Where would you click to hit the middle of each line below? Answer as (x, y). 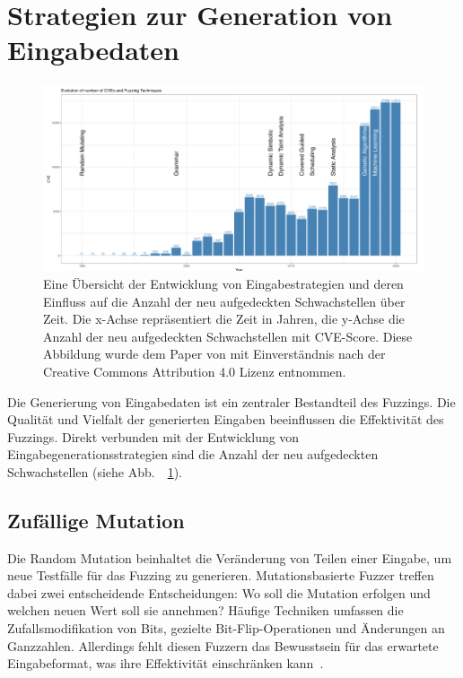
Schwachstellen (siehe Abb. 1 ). (95, 471)
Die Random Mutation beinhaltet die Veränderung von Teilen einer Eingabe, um (230, 557)
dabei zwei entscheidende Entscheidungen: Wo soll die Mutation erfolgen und (219, 592)
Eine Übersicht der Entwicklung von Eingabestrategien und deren (223, 283)
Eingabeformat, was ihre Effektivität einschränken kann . (166, 663)
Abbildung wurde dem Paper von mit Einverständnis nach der (214, 354)
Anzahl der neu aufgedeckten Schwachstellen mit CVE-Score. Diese (228, 336)
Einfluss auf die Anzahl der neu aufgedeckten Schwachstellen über (224, 301)
